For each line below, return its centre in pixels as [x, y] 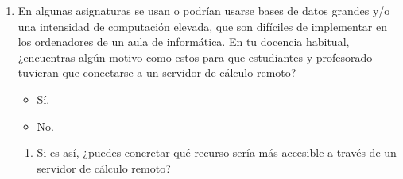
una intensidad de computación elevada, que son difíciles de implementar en [203, 26]
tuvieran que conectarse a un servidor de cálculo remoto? [157, 72]
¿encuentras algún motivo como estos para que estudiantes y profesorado [195, 57]
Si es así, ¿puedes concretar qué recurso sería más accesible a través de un [217, 152]
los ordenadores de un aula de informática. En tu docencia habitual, [184, 42]
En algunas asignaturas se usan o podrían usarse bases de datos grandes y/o [204, 10]
